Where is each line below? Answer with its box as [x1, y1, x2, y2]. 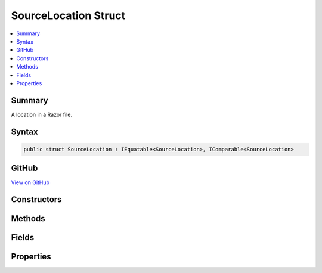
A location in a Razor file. [11, 111, 73, 118]
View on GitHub [11, 179, 50, 186]
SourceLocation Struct [11, 9, 126, 22]
